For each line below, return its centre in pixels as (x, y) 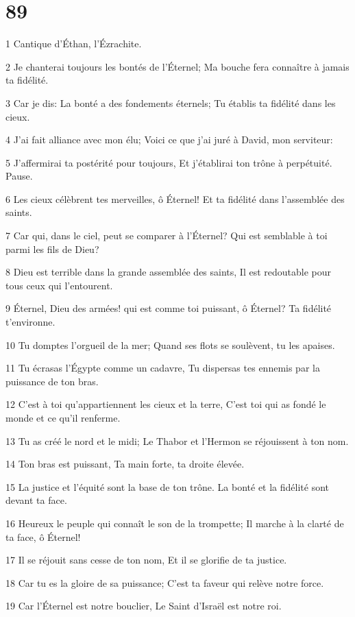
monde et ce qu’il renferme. (63, 418)
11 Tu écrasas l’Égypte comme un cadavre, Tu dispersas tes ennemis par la (163, 368)
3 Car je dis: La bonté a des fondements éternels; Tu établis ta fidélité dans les (171, 102)
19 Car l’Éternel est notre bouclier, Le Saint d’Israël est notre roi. (144, 606)
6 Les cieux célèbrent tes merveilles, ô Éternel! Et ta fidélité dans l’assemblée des (175, 198)
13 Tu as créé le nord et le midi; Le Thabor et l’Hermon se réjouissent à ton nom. (177, 440)
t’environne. (30, 322)
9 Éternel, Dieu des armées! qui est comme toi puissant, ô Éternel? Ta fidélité (169, 308)
